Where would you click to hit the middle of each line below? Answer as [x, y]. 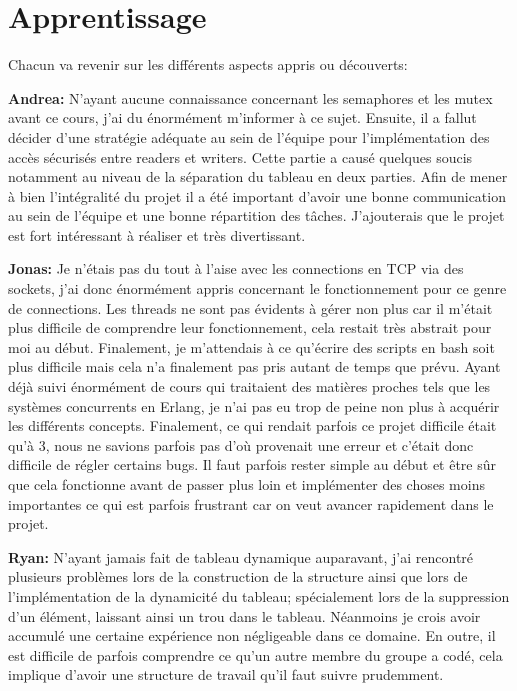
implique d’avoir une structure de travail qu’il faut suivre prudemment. [226, 674]
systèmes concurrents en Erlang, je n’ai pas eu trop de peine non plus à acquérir [254, 405]
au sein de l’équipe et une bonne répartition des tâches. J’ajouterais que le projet [256, 215]
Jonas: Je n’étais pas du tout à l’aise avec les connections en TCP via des [236, 268]
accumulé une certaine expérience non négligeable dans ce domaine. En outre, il [252, 635]
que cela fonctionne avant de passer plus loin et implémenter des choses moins [246, 484]
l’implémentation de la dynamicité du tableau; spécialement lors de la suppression [259, 595]
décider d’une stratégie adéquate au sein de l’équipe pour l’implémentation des [249, 136]
